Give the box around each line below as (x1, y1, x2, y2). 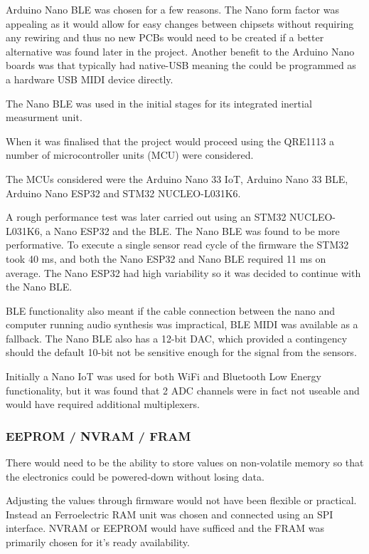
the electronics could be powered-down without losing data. (6, 469, 264, 484)
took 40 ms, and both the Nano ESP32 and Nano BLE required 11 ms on (6, 251, 326, 266)
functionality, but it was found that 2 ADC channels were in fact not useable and (6, 382, 360, 397)
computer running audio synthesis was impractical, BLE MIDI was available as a (6, 317, 358, 332)
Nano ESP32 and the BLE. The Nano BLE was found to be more (53, 223, 340, 238)
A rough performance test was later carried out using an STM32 (6, 209, 287, 224)
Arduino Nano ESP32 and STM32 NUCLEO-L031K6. (6, 185, 241, 200)
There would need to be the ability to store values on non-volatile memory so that (6, 455, 364, 470)
